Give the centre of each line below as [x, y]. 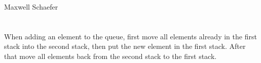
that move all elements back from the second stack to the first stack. [110, 56]
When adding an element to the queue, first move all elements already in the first [130, 36]
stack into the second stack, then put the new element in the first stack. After [125, 46]
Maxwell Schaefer [31, 7]
